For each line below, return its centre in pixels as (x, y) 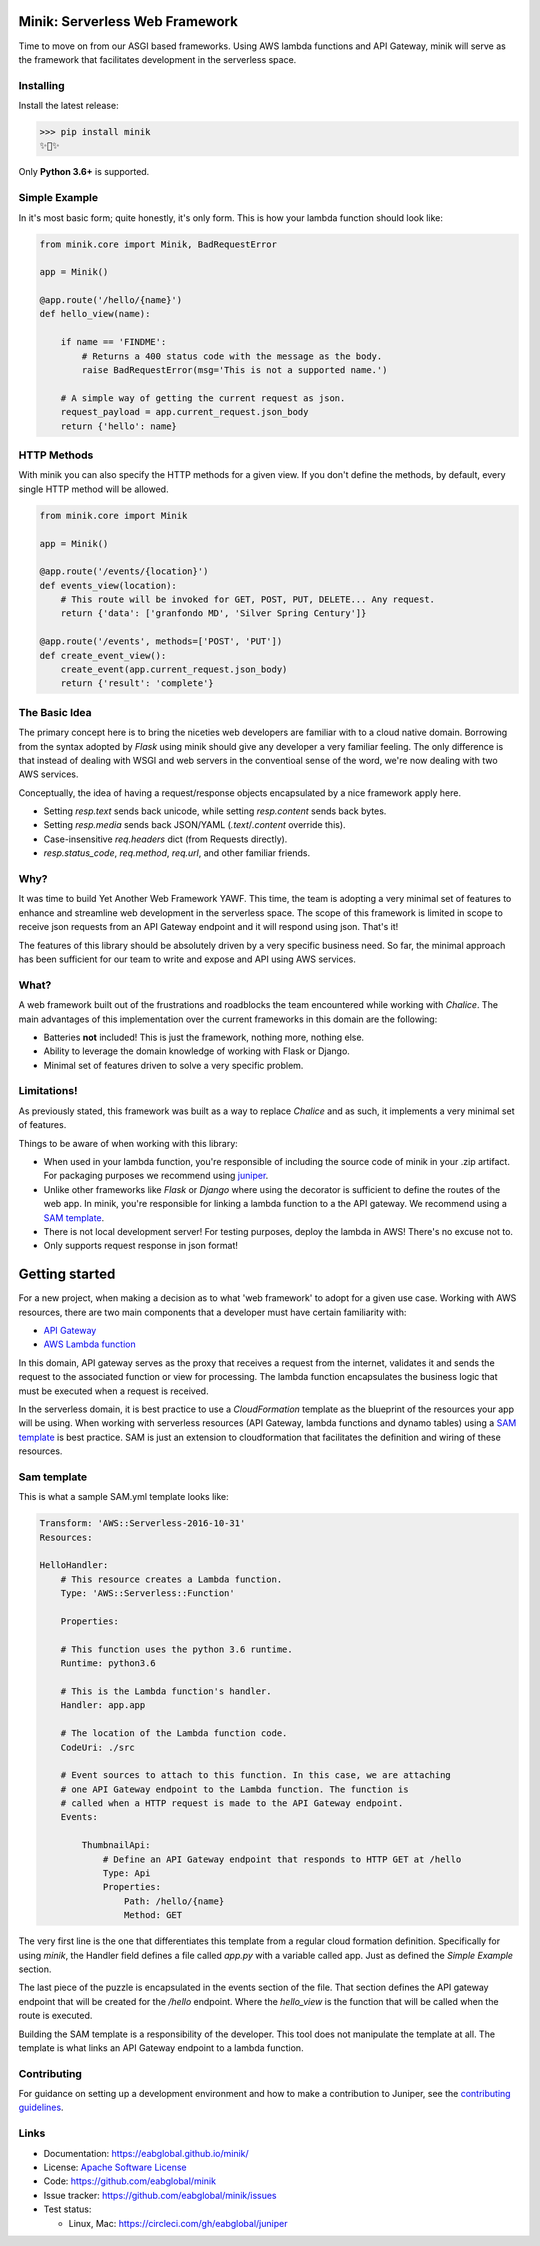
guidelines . (41, 2107)
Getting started (67, 1274)
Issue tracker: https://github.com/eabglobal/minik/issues (160, 2195)
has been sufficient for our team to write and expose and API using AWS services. (187, 959)
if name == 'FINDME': (113, 342)
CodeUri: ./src (97, 1747)
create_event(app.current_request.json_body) (174, 669)
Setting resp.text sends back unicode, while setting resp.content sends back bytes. (215, 811)
